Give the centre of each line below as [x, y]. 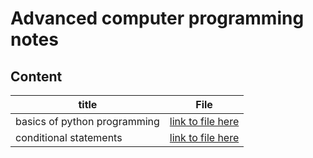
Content [36, 76]
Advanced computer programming [157, 18]
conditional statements [69, 137]
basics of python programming [87, 121]
